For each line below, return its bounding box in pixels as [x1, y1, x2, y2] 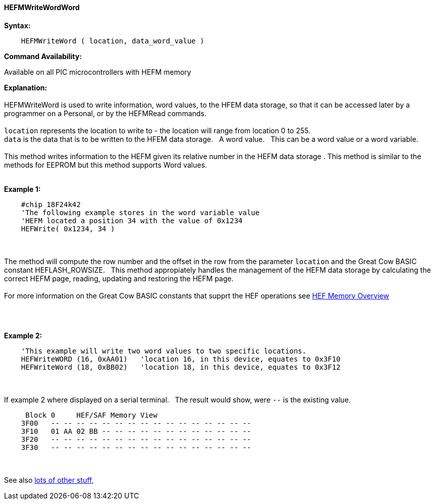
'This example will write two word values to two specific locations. [21, 346, 307, 355]
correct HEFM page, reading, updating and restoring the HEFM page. [4, 274, 234, 283]
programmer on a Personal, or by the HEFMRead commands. [4, 109, 207, 118]
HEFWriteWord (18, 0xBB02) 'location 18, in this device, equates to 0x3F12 [21, 363, 341, 371]
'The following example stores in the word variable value [21, 208, 260, 217]
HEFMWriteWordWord [4, 3, 80, 12]
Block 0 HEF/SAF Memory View [25, 411, 158, 419]
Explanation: [4, 83, 47, 92]
